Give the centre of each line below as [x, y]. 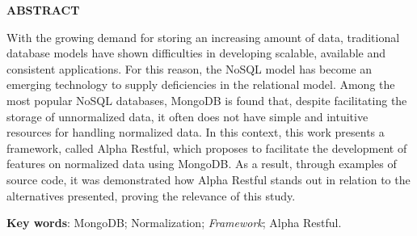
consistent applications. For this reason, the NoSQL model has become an [190, 68]
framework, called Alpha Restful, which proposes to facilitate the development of [207, 147]
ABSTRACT [43, 10]
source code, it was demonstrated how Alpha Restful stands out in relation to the [208, 179]
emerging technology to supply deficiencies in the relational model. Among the [201, 84]
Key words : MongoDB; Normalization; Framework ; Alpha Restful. [174, 223]
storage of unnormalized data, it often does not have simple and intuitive [187, 116]
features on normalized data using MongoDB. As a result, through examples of [202, 164]
